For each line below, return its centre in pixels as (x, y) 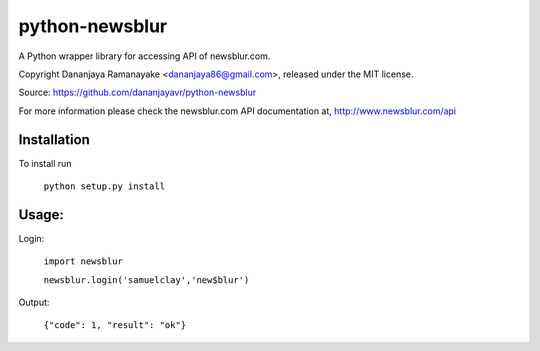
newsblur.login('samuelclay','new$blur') (146, 279)
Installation (54, 139)
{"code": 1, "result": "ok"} (115, 325)
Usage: (41, 214)
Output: (34, 302)
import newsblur (83, 261)
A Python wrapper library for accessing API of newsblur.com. (144, 56)
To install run (45, 163)
